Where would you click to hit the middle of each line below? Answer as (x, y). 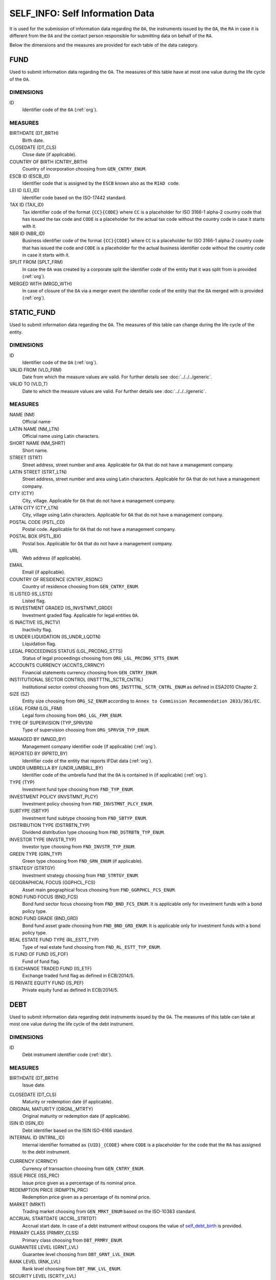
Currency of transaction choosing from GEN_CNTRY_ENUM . (83, 1168)
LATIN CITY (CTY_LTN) (34, 507)
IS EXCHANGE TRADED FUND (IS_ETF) (51, 968)
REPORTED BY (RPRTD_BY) (39, 754)
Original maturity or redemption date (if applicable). (76, 1116)
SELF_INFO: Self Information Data (82, 13)
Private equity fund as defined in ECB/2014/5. (70, 990)
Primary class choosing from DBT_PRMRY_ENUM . (73, 1240)
